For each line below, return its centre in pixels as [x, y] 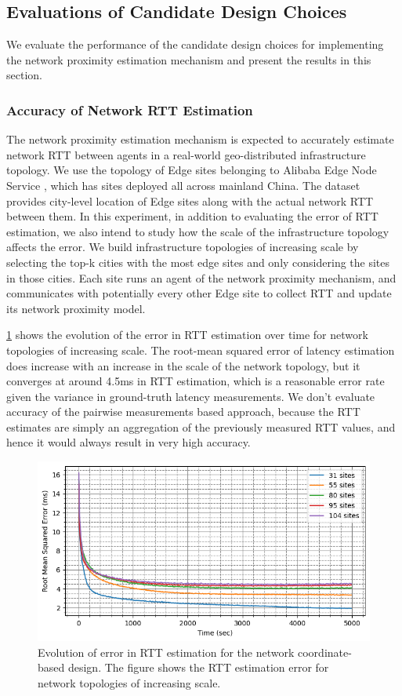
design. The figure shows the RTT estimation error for [198, 667]
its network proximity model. [76, 308]
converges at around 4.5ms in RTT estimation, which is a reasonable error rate [196, 381]
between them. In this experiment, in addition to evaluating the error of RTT [192, 216]
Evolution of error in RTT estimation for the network [166, 652]
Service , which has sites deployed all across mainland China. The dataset [183, 185]
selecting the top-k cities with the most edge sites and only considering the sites [198, 262]
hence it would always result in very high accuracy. [129, 442]
